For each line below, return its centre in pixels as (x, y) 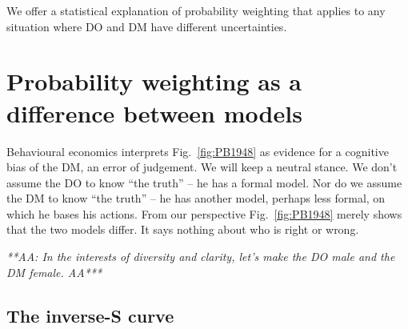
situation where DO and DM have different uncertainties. (147, 26)
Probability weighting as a (154, 81)
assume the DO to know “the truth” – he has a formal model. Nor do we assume (204, 182)
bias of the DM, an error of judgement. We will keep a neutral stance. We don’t (202, 167)
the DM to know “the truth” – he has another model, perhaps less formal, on (196, 198)
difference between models (154, 112)
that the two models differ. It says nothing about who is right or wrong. (183, 229)
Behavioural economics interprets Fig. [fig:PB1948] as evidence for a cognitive (198, 151)
